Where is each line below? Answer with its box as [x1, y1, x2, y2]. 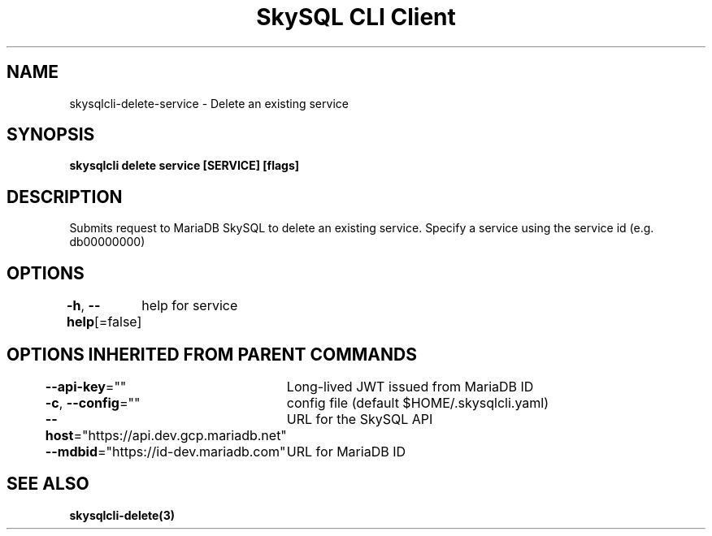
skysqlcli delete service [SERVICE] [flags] [69, 158, 300, 173]
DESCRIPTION [7, 186, 123, 207]
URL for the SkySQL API [286, 410, 433, 427]
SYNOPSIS [7, 124, 95, 145]
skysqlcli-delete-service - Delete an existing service [69, 96, 349, 110]
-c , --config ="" [45, 394, 141, 411]
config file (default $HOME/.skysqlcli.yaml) [286, 394, 549, 411]
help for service [141, 297, 238, 314]
